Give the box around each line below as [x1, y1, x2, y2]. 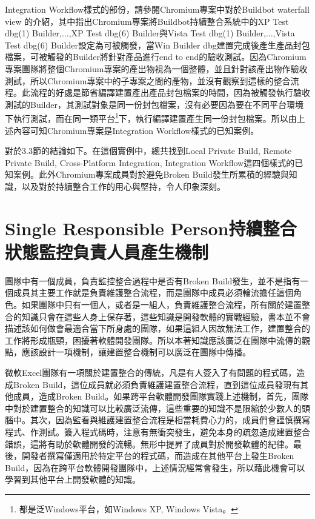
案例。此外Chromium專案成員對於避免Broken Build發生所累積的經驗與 [13, 168, 289, 181]
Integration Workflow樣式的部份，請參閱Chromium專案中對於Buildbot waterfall [5, 3, 310, 15]
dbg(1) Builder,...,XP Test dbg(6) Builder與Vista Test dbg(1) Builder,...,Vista [5, 27, 295, 39]
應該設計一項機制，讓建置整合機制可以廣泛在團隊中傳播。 [21, 346, 251, 358]
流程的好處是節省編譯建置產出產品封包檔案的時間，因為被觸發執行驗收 [30, 86, 310, 99]
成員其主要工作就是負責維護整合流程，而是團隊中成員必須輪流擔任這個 [13, 286, 293, 299]
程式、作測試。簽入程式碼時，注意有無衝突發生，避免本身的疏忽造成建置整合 [5, 426, 310, 438]
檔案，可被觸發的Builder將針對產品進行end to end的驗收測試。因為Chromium [5, 50, 307, 63]
